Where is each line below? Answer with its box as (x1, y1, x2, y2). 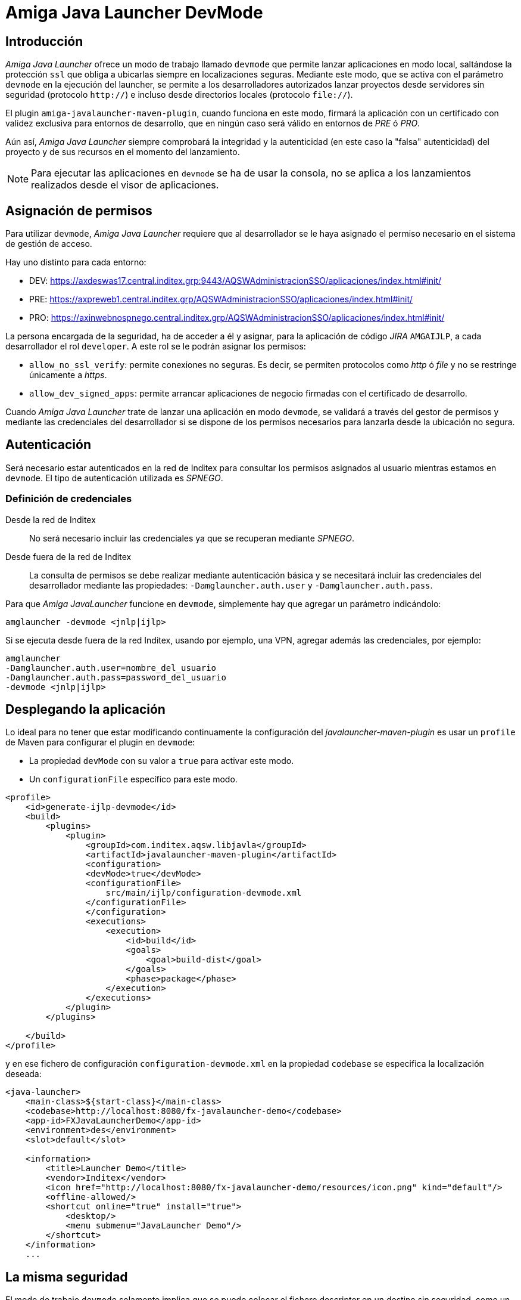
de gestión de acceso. (5, 239, 92, 249)
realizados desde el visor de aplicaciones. (31, 179, 219, 191)
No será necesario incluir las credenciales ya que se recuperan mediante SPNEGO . (29, 533, 355, 543)
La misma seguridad (5, 1269, 128, 1284)
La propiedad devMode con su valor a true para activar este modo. (29, 756, 294, 766)
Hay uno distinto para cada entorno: (5, 257, 146, 268)
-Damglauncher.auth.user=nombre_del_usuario (5, 663, 217, 673)
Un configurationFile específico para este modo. (29, 774, 238, 785)
